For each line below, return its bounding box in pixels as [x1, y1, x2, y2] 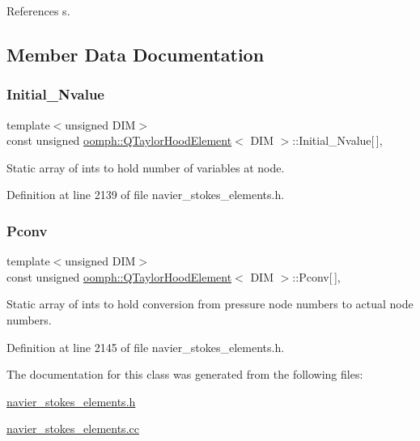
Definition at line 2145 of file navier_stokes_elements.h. [6, 338, 285, 355]
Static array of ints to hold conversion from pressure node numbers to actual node [6, 295, 414, 312]
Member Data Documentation [6, 41, 265, 66]
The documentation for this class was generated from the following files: [6, 366, 363, 383]
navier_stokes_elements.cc [6, 420, 139, 437]
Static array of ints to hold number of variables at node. [6, 159, 285, 176]
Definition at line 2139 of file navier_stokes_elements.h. [6, 186, 285, 203]
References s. [6, 2, 70, 19]
